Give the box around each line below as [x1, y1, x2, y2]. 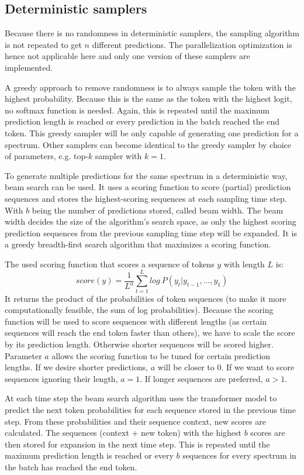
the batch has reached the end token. [5, 460, 137, 473]
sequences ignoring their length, [5, 372, 118, 384]
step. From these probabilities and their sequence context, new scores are [5, 415, 266, 427]
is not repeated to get [5, 38, 82, 50]
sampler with [95, 150, 142, 162]
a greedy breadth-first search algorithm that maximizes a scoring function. [5, 238, 271, 250]
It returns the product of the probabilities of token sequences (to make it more [5, 292, 286, 304]
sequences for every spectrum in [182, 449, 296, 462]
